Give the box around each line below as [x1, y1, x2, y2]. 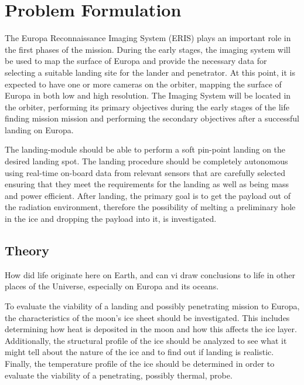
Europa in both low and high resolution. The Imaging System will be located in [5, 89, 291, 102]
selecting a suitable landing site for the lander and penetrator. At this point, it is [5, 66, 296, 78]
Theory [5, 241, 50, 259]
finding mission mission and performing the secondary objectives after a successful [5, 112, 299, 124]
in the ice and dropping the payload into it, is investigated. [5, 212, 217, 225]
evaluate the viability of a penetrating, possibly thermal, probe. [5, 369, 233, 381]
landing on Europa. [5, 123, 74, 136]
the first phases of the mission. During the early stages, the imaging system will [5, 43, 291, 55]
